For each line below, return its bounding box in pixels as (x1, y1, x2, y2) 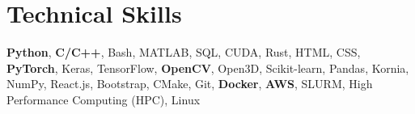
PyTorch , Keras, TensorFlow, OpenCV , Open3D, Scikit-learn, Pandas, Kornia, (6, 59, 409, 76)
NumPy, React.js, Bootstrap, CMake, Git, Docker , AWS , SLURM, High (6, 75, 373, 92)
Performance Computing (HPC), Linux (6, 91, 201, 108)
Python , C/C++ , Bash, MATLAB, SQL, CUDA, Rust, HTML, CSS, (6, 44, 361, 61)
